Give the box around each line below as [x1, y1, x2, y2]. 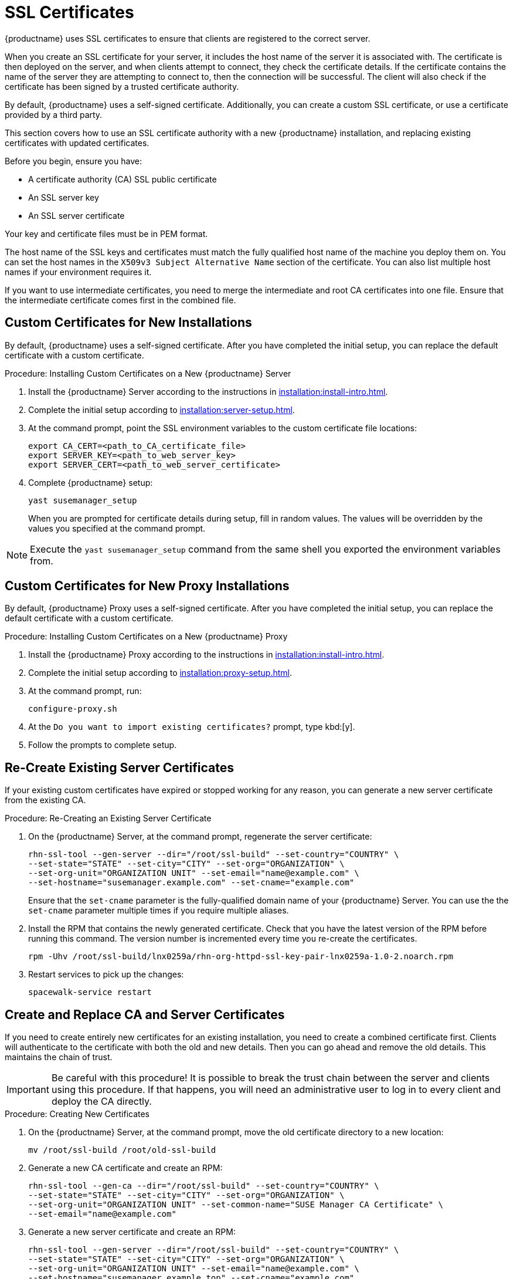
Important [6, 1084, 49, 1096]
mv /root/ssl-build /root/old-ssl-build [28, 1145, 216, 1155]
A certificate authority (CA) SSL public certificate [28, 174, 217, 184]
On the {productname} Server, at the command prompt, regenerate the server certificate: [28, 831, 372, 842]
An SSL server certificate [28, 210, 125, 221]
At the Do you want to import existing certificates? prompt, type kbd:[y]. [28, 722, 355, 732]
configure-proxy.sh [28, 704, 117, 714]
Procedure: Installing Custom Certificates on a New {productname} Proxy [5, 631, 288, 642]
